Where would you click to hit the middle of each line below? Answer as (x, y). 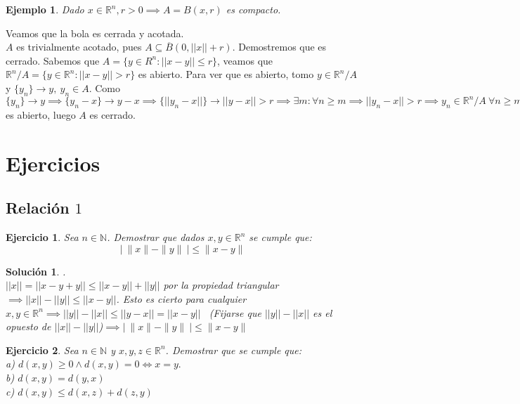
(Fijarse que (235, 312)
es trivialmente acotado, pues (79, 47)
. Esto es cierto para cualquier (181, 299)
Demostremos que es (282, 47)
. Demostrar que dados (156, 237)
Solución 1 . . (36, 271)
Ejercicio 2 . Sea (42, 350)
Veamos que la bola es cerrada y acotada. (95, 33)
